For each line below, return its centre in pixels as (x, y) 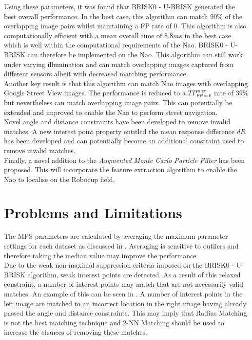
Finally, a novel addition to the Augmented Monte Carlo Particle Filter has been (125, 160)
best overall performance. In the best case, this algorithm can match (106, 16)
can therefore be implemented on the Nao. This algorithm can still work (135, 54)
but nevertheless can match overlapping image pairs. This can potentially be (118, 102)
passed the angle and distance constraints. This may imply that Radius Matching (126, 313)
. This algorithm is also (212, 26)
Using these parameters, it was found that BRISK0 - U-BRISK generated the (120, 6)
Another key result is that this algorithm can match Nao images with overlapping (126, 83)
